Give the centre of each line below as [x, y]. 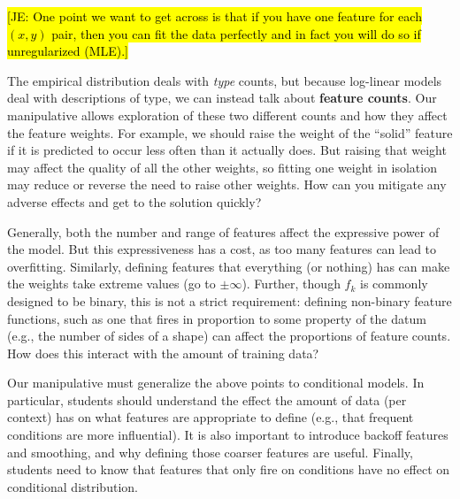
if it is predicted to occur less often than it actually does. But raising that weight [227, 150]
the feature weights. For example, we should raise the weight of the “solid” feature [230, 132]
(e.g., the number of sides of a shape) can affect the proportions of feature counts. [229, 336]
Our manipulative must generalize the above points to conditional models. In [216, 383]
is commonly [394, 284]
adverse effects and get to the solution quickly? [134, 201]
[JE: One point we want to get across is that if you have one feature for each [215, 16]
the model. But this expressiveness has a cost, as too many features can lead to [222, 249]
